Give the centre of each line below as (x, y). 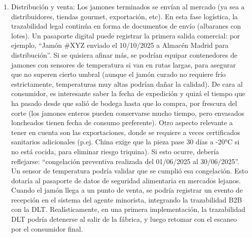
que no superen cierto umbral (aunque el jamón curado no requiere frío (118, 74)
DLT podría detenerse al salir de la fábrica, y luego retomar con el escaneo (124, 219)
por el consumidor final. (47, 228)
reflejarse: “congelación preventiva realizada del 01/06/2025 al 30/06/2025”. (125, 161)
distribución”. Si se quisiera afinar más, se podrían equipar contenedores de (124, 54)
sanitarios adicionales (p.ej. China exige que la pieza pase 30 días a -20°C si (125, 142)
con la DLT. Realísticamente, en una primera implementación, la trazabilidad (128, 209)
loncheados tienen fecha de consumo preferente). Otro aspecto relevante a (122, 122)
